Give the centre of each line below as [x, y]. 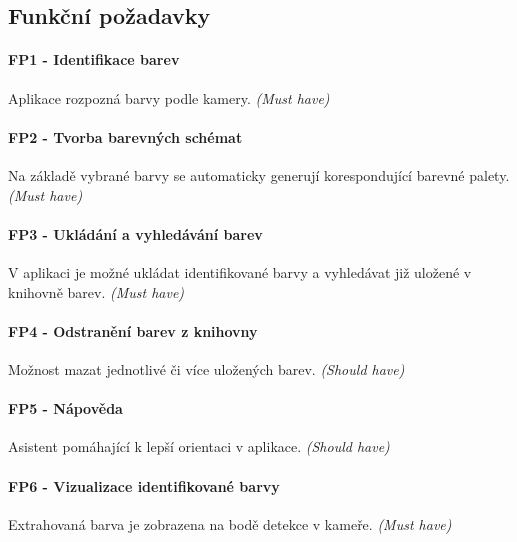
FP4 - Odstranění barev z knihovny [133, 330]
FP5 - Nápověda [65, 408]
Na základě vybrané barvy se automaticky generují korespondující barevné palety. [259, 174]
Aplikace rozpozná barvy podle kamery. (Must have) [169, 97]
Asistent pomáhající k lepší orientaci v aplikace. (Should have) [199, 446]
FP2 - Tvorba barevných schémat [125, 136]
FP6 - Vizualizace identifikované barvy [144, 485]
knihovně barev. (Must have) [96, 291]
